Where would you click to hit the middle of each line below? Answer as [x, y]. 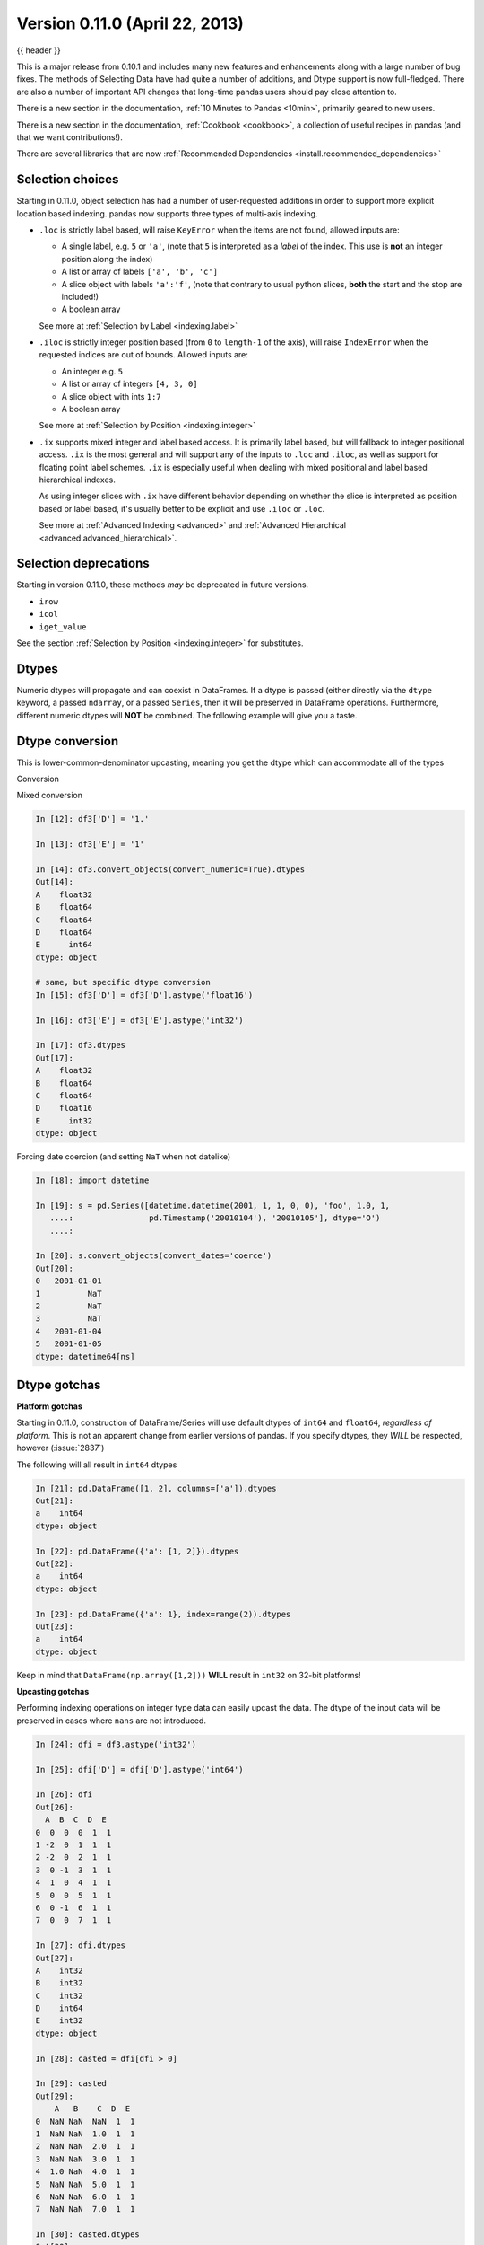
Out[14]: [55, 882]
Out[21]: [55, 1501]
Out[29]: [55, 2096]
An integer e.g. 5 [92, 371]
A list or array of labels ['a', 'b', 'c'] [140, 272]
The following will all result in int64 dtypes [97, 1465]
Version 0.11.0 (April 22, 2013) [130, 23]
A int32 [59, 1970]
